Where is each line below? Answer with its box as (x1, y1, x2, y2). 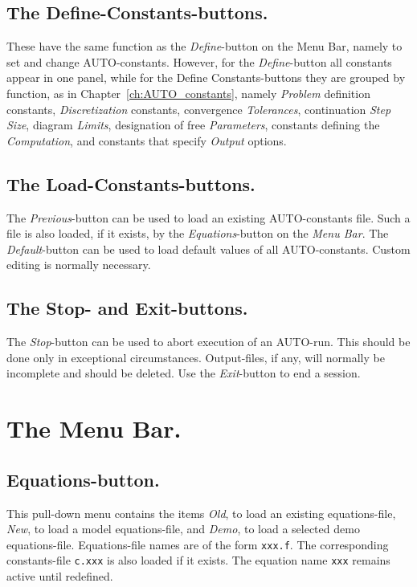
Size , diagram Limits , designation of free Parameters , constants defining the (6, 116, 380, 133)
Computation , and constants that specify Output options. (6, 132, 287, 149)
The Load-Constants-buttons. (6, 171, 256, 196)
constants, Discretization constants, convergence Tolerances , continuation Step (6, 100, 391, 117)
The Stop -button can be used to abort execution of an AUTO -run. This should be (6, 333, 411, 350)
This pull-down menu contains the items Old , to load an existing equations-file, (6, 504, 396, 521)
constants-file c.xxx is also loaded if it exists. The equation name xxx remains (6, 552, 390, 569)
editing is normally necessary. (6, 256, 151, 273)
